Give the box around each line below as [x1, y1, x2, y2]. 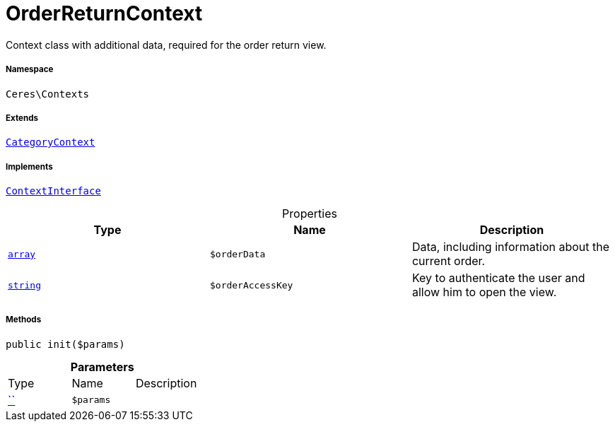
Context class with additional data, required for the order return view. [6, 38, 327, 51]
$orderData [209, 248, 266, 259]
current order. [411, 254, 486, 269]
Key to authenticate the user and [411, 271, 585, 286]
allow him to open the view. [411, 285, 557, 300]
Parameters [70, 359, 134, 374]
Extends [6, 112, 39, 123]
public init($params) [6, 338, 125, 350]
